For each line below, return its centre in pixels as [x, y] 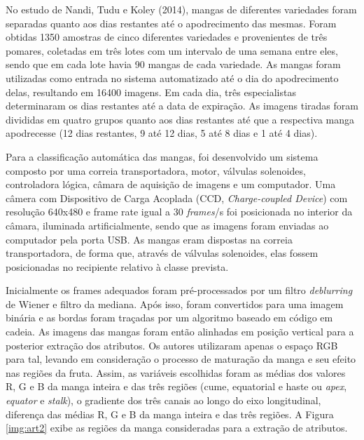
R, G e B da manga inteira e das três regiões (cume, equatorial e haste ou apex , [176, 386]
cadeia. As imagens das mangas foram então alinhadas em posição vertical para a [180, 332]
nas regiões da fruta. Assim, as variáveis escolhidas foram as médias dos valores [176, 372]
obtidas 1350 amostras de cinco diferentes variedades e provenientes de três [167, 37]
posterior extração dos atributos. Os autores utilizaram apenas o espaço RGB [172, 345]
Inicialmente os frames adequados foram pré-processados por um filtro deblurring [179, 290]
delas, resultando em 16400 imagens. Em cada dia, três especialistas [151, 92]
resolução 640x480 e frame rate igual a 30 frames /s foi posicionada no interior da [179, 212]
